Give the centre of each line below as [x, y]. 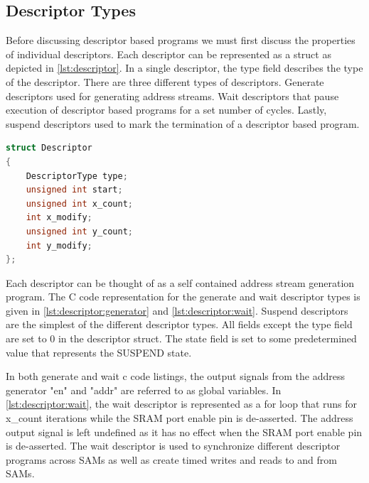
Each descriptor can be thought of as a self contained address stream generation [180, 282]
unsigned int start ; [74, 190]
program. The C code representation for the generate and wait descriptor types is [183, 297]
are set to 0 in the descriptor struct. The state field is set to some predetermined [181, 338]
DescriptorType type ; [77, 176]
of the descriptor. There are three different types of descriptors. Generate [165, 81]
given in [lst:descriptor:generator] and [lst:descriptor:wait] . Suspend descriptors [177, 310]
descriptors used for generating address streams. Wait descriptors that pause [172, 96]
